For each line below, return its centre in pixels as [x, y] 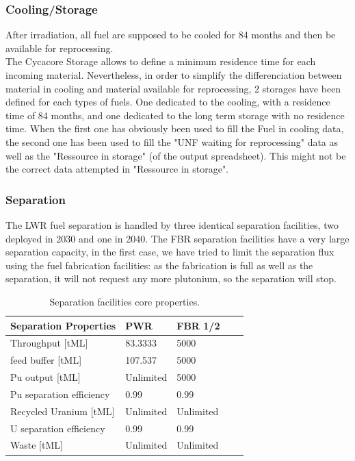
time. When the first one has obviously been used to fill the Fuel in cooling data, [175, 128]
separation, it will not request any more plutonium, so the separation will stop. [171, 278]
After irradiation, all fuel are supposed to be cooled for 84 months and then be [171, 35]
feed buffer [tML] [46, 360]
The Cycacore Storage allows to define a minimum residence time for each [161, 61]
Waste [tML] [37, 445]
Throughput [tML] [49, 343]
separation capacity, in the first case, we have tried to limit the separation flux [170, 252]
